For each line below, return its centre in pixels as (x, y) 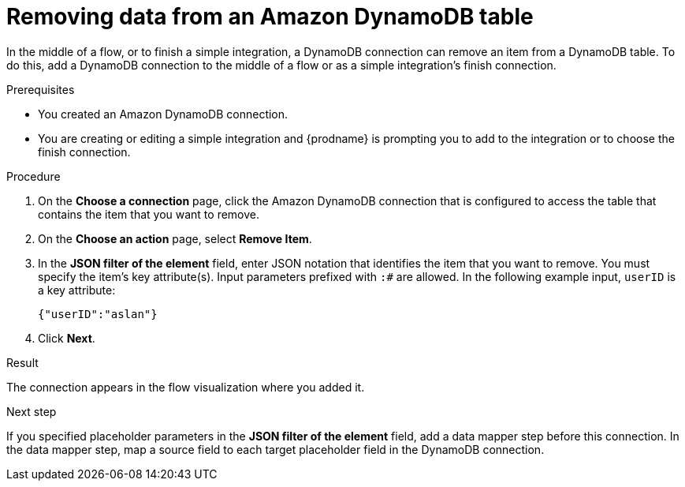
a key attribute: (77, 290)
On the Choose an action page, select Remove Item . (175, 238)
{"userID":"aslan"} (98, 314)
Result (22, 362)
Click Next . (67, 338)
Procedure (34, 176)
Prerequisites (41, 89)
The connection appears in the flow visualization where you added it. (186, 387)
